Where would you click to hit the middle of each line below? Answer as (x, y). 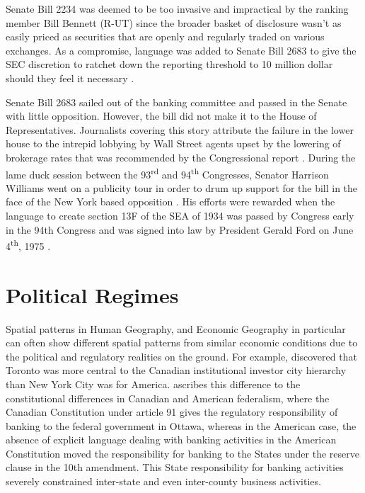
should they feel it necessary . (70, 78)
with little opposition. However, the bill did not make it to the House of (161, 116)
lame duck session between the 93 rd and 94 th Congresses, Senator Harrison (167, 173)
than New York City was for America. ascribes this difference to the (153, 384)
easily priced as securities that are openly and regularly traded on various (165, 36)
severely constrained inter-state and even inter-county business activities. (163, 481)
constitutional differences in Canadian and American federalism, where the (168, 398)
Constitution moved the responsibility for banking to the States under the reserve (182, 453)
